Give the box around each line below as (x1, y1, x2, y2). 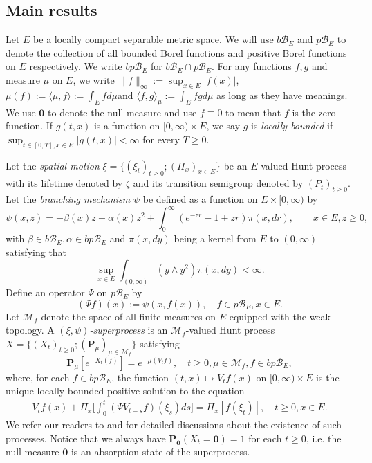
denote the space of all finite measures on (41, 309, 216, 323)
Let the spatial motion (6, 158, 100, 172)
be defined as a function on (142, 192, 258, 206)
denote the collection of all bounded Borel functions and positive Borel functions (6, 45, 347, 60)
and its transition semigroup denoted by (133, 176, 304, 190)
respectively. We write (29, 59, 122, 73)
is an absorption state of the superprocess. (71, 444, 250, 459)
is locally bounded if (251, 118, 333, 133)
